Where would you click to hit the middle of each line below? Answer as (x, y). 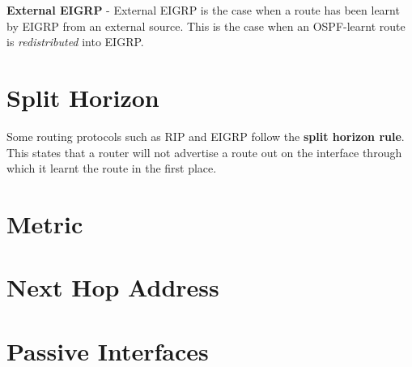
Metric (45, 223)
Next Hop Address (113, 287)
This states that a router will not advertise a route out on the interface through (204, 152)
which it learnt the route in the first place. (112, 168)
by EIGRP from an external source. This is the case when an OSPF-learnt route (206, 26)
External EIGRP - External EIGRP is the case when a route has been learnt (203, 10)
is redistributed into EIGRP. (75, 42)
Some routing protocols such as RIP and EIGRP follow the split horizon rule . (206, 136)
